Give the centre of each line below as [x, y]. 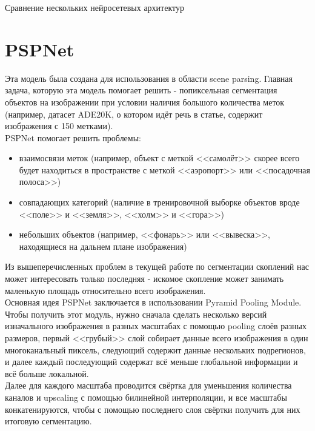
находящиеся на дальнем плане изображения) [103, 246]
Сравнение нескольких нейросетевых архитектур [94, 7]
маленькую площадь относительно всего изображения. [105, 290]
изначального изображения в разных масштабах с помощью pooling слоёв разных [156, 326]
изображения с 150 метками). [59, 126]
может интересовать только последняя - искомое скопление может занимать [144, 279]
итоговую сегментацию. [48, 421]
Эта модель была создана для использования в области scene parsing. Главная [149, 78]
